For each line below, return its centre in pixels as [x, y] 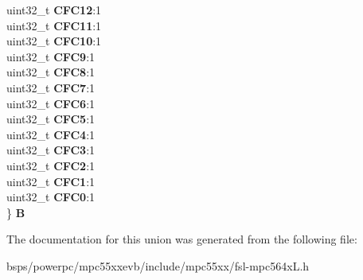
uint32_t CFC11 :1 [54, 25]
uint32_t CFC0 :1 [51, 197]
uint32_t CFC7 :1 [51, 87]
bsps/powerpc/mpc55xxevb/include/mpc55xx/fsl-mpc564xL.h [158, 265]
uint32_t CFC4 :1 [51, 134]
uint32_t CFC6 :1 [51, 103]
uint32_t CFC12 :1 [54, 10]
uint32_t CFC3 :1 [51, 150]
